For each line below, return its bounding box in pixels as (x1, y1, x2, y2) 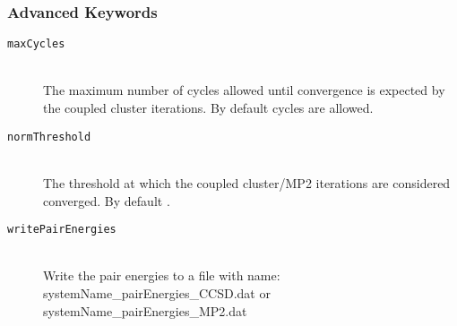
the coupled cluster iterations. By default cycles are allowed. (43, 99, 374, 117)
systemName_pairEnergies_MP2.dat (43, 301, 247, 320)
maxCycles (7, 38, 65, 51)
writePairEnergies (7, 223, 116, 236)
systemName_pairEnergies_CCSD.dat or (43, 283, 271, 302)
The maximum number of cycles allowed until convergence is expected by (43, 81, 445, 99)
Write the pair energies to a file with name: (43, 266, 280, 285)
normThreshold (7, 130, 91, 143)
